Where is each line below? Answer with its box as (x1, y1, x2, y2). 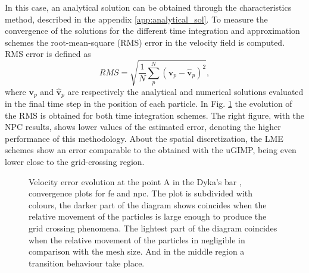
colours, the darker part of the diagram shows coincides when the (29, 198, 267, 211)
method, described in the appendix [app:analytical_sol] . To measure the (5, 12, 268, 25)
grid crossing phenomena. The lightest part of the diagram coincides (29, 221, 277, 234)
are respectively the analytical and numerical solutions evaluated (67, 85, 304, 97)
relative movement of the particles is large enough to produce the (29, 210, 267, 223)
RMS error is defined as (5, 47, 91, 60)
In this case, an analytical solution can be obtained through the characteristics (5, 1, 292, 13)
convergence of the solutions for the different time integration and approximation (5, 24, 300, 37)
